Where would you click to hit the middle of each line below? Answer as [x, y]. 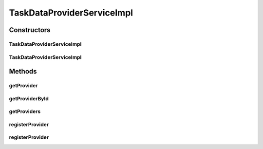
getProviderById [29, 98]
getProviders [25, 112]
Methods [23, 71]
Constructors [30, 30]
